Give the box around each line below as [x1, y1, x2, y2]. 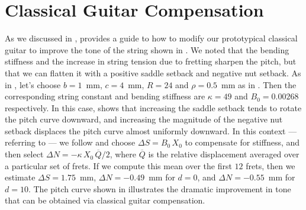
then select [5, 148, 44, 160]
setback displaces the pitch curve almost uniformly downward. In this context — [5, 124, 297, 137]
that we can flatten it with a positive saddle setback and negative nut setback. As [5, 66, 301, 79]
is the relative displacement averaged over [148, 148, 299, 160]
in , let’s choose [5, 78, 61, 91]
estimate [5, 171, 36, 183]
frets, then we [246, 159, 295, 172]
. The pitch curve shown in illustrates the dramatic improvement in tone [28, 182, 291, 195]
